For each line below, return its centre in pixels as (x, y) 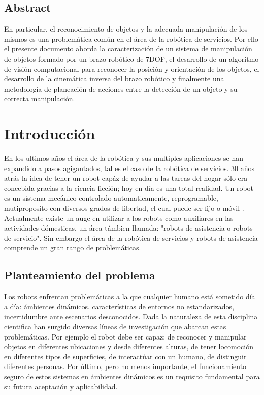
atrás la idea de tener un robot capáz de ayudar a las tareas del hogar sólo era (126, 178)
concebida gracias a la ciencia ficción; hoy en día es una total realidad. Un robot (129, 188)
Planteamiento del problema (80, 275)
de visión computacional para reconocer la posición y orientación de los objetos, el (132, 68)
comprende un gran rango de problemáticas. (73, 248)
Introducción (50, 134)
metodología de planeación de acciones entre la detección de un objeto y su (121, 88)
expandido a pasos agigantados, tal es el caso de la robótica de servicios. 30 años (129, 168)
